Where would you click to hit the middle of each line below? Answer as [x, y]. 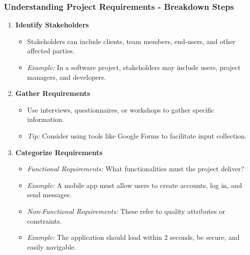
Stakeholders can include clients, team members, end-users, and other [131, 41]
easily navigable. [52, 246]
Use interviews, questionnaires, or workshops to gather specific [121, 109]
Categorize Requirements [59, 152]
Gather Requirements [53, 93]
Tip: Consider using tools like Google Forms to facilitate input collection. [137, 135]
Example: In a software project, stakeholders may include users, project [134, 67]
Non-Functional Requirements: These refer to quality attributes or [126, 211]
